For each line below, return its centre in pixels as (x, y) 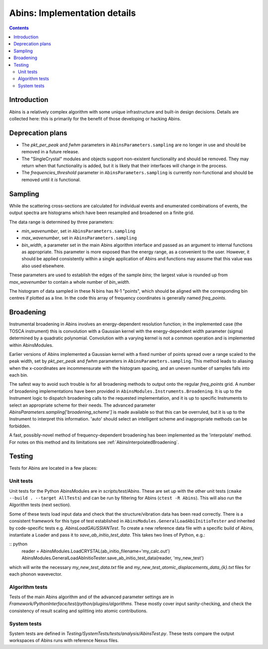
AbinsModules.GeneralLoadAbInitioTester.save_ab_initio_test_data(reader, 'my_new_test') (113, 558)
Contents (19, 28)
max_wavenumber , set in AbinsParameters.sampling (79, 238)
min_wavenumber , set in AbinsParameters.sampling (79, 231)
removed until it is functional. (51, 180)
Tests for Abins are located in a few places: (53, 468)
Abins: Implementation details (72, 13)
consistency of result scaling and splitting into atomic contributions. (78, 611)
